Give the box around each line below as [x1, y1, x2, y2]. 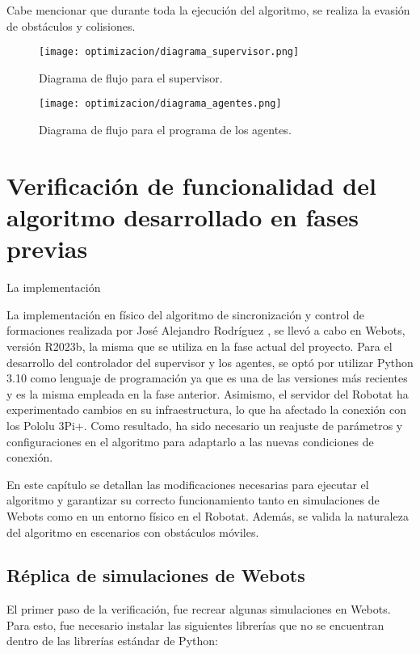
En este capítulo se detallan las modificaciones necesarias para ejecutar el [6, 475, 369, 492]
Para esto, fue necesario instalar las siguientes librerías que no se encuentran [6, 616, 384, 633]
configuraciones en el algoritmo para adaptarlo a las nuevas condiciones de [6, 432, 374, 449]
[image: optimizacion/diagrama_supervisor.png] [39, 46, 300, 58]
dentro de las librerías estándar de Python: [6, 632, 218, 649]
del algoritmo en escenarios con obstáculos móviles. [6, 523, 259, 540]
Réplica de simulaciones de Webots [6, 563, 305, 588]
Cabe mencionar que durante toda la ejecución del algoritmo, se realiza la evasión [6, 2, 410, 18]
